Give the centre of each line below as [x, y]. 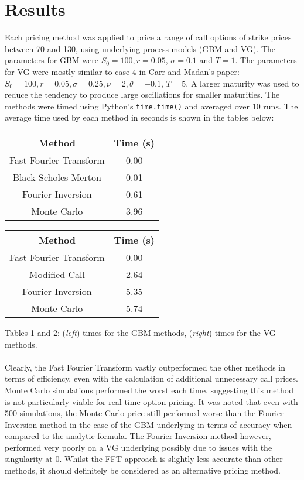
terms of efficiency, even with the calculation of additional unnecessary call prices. [151, 378]
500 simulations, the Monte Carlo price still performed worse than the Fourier [144, 413]
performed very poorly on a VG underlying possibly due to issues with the [139, 447]
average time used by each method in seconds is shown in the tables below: [139, 117]
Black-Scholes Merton [57, 177]
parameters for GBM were [52, 60]
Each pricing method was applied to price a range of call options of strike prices [148, 37]
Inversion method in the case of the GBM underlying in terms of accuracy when [148, 424]
